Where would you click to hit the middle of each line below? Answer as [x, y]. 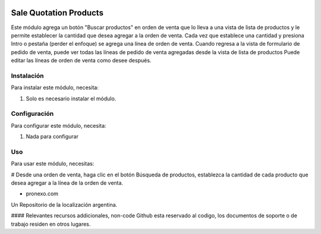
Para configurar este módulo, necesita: [59, 125]
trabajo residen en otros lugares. [51, 224]
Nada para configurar [52, 137]
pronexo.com [42, 194]
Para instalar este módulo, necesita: [55, 88]
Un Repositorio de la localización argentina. [64, 204]
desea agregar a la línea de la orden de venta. [67, 183]
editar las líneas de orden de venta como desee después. [81, 61]
